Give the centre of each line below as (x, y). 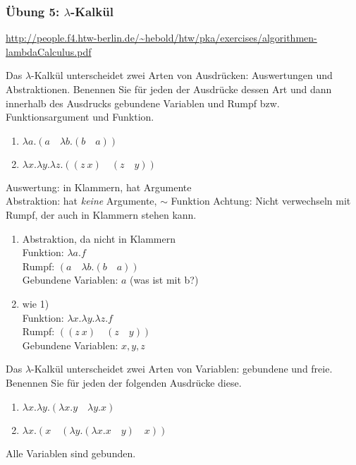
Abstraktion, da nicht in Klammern (99, 238)
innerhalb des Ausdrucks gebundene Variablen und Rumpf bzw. (143, 103)
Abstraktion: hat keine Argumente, (81, 201)
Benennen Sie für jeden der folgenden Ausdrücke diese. (124, 382)
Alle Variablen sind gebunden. (71, 453)
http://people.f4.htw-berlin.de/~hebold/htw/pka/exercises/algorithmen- (161, 38)
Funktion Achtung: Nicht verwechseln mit (261, 201)
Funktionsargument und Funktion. (80, 117)
